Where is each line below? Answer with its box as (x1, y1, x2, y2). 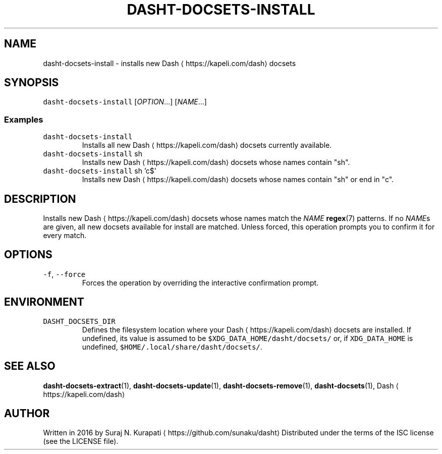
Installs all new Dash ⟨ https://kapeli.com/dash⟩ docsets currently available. (82, 141, 332, 150)
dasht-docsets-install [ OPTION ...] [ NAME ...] (43, 97, 207, 106)
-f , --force (43, 269, 86, 278)
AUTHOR (4, 407, 50, 420)
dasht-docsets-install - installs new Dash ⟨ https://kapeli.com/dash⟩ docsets (43, 59, 296, 68)
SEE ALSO (4, 360, 56, 373)
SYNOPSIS (4, 76, 59, 89)
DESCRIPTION (4, 192, 76, 205)
